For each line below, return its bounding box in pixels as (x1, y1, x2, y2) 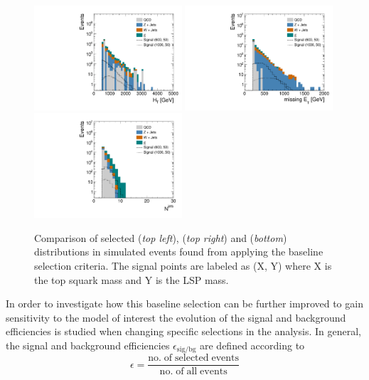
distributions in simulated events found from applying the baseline (34, 244, 323, 259)
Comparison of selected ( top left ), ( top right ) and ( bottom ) (34, 230, 287, 245)
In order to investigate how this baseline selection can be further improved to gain (6, 296, 363, 311)
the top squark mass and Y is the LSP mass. (34, 272, 229, 287)
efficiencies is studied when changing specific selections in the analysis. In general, (6, 324, 361, 339)
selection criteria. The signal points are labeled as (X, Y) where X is (34, 258, 332, 273)
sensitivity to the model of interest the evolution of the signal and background (6, 310, 346, 324)
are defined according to (199, 337, 305, 352)
